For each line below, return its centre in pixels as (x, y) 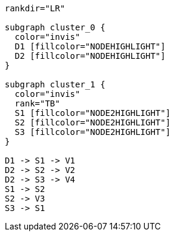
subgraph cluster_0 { (55, 27)
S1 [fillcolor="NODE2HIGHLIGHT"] (93, 113)
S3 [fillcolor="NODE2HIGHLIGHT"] (93, 132)
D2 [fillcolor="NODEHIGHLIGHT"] (90, 56)
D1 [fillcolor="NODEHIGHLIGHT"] (90, 46)
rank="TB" (37, 103)
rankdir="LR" (35, 8)
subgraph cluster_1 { (55, 84)
